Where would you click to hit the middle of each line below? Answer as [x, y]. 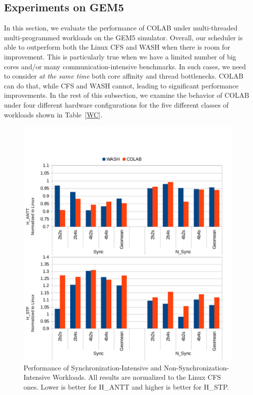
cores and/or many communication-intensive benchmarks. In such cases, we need [125, 66]
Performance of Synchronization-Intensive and [93, 367]
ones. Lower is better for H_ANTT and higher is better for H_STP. [126, 387]
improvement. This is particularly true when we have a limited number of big [120, 56]
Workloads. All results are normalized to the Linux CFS [137, 377]
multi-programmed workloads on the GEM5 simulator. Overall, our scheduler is [124, 37]
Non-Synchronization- [196, 367]
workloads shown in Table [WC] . [53, 114]
